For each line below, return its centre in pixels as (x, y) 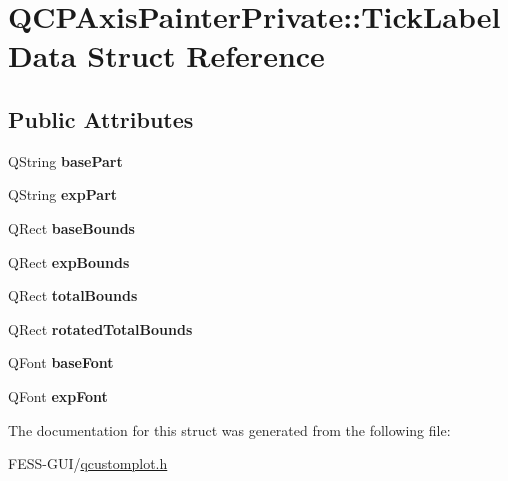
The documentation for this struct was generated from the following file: (229, 429)
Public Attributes (101, 118)
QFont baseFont (61, 362)
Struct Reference (206, 55)
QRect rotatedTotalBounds (100, 328)
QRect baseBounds (71, 227)
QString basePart (65, 160)
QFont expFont (58, 395)
